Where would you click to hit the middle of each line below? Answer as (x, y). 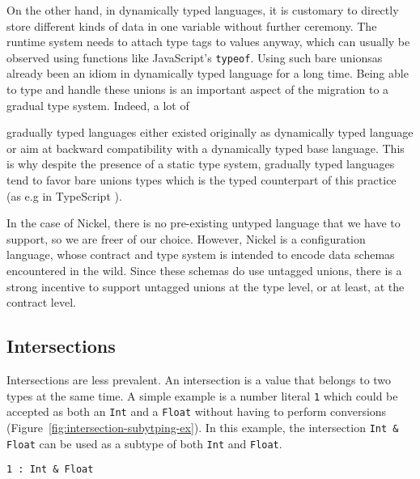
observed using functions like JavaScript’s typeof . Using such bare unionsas (195, 57)
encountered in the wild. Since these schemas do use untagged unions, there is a (204, 270)
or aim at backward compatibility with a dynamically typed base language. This (206, 148)
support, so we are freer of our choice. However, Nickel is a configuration (186, 238)
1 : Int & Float (50, 470)
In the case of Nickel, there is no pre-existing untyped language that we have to (204, 223)
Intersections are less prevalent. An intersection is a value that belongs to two (199, 379)
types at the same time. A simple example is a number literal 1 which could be (202, 395)
